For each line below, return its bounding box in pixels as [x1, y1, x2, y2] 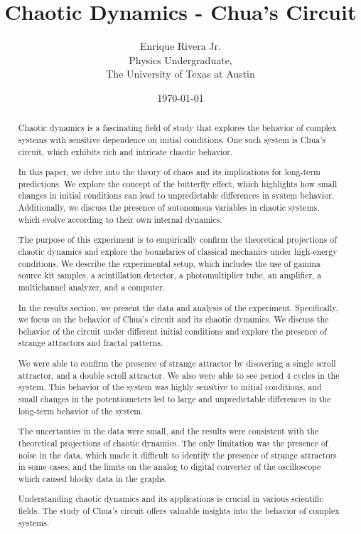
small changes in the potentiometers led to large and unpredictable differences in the [18, 392, 331, 404]
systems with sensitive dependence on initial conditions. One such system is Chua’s [18, 133, 326, 145]
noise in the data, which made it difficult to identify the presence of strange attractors [18, 449, 337, 461]
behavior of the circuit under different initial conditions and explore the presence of [18, 325, 327, 337]
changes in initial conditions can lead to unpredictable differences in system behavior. [18, 189, 335, 201]
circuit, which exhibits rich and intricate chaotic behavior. [18, 145, 233, 157]
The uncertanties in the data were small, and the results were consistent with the [18, 425, 319, 437]
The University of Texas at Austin [106, 66, 255, 81]
